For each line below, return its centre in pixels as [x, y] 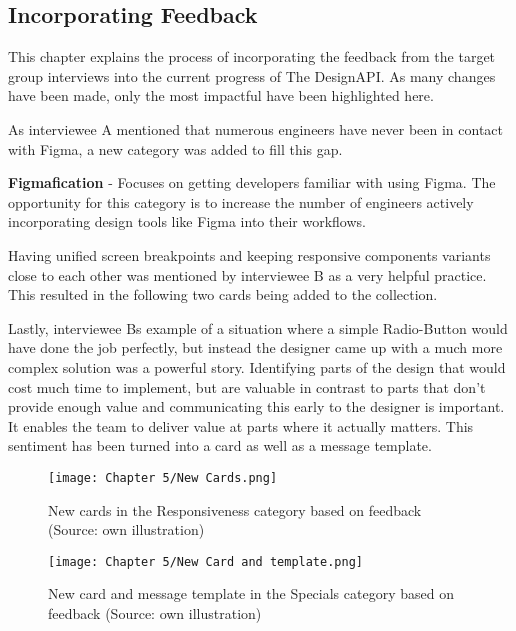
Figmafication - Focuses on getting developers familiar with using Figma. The [252, 182]
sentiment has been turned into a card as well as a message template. [220, 445]
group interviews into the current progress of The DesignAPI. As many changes [252, 75]
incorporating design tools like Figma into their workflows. [187, 221]
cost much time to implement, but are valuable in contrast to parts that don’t [247, 386]
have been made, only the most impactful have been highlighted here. [221, 95]
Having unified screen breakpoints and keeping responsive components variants [249, 254]
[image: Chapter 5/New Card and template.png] [205, 561]
